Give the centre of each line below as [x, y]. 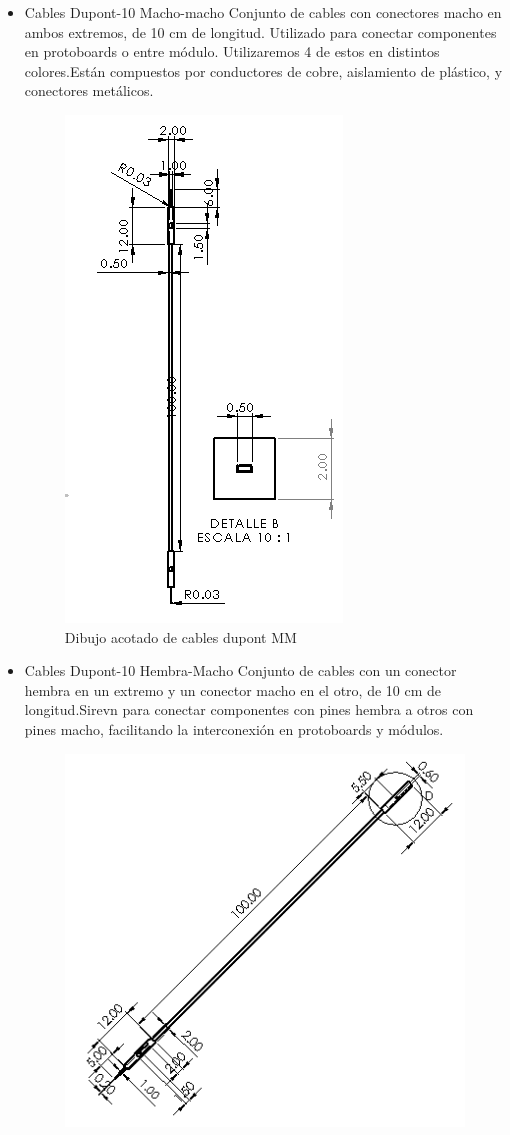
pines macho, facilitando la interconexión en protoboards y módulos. [234, 728]
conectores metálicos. [89, 90]
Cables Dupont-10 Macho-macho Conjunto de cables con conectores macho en [263, 12]
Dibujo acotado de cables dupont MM [180, 636]
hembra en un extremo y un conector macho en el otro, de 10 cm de [233, 689]
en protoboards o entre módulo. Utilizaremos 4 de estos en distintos [232, 51]
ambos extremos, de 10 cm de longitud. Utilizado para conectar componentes [260, 31]
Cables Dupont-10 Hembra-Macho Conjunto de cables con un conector [240, 670]
